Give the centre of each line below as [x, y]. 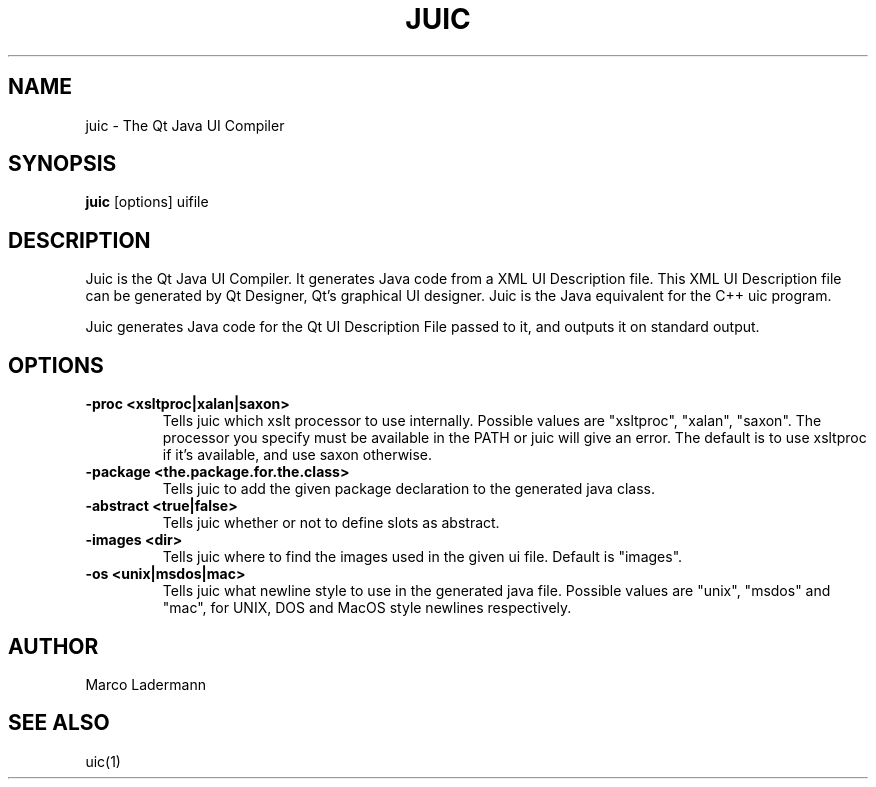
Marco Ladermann [145, 684]
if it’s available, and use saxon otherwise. [297, 455]
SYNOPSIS [62, 164]
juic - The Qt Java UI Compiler [185, 125]
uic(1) [103, 761]
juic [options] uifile [147, 202]
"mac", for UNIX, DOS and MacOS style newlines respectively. [367, 608]
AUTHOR [53, 646]
